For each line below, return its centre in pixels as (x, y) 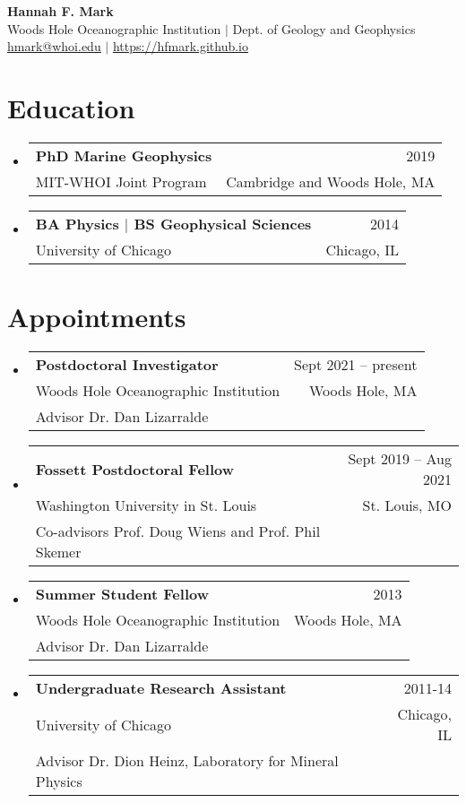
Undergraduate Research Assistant (161, 688)
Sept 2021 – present (356, 365)
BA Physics (77, 223)
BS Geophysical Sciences (223, 223)
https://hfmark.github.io (180, 46)
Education (71, 107)
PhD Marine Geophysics (124, 155)
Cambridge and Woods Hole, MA (331, 181)
